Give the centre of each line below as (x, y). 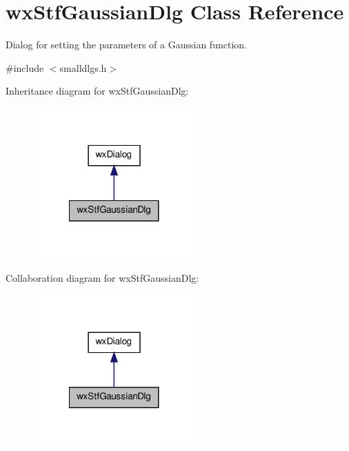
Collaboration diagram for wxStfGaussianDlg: (102, 278)
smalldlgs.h (83, 67)
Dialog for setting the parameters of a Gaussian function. (126, 45)
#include (25, 67)
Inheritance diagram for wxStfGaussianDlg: (97, 91)
